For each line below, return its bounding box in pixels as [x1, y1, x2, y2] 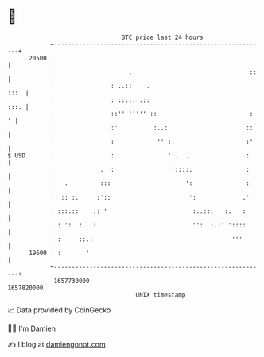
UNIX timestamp [135, 290, 186, 299]
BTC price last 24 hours [121, 33, 204, 41]
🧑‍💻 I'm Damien [7, 324, 56, 333]
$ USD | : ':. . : [7, 151, 250, 160]
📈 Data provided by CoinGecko [7, 305, 111, 315]
